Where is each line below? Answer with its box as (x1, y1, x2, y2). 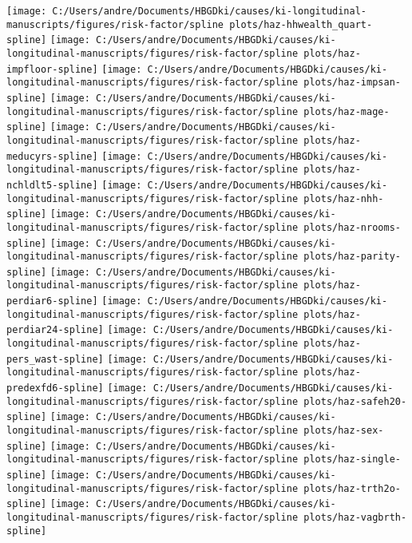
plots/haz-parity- (303, 251, 401, 263)
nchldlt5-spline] (6, 179, 98, 191)
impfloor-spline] (6, 63, 98, 75)
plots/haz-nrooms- (303, 221, 401, 233)
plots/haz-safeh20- (303, 395, 407, 407)
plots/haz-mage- (303, 105, 390, 117)
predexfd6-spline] (6, 382, 104, 394)
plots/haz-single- (303, 454, 401, 466)
